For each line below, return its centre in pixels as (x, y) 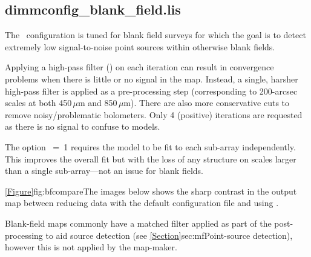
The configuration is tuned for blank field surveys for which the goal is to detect (155, 35)
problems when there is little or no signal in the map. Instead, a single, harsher (152, 78)
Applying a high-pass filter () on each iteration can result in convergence (139, 67)
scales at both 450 (38, 103)
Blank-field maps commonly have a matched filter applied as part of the (138, 223)
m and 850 (97, 103)
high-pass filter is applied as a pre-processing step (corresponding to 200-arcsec (151, 91)
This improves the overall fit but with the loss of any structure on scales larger (151, 159)
